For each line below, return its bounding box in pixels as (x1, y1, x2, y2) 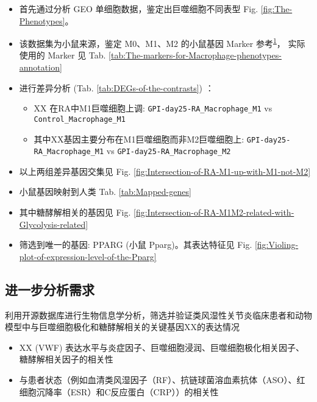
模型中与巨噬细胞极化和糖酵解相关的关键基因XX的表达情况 (5, 320, 240, 333)
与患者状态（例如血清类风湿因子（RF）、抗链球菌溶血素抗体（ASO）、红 (19, 373, 305, 386)
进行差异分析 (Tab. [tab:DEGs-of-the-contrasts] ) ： (19, 81, 214, 94)
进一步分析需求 (5, 280, 94, 298)
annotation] (19, 61, 62, 74)
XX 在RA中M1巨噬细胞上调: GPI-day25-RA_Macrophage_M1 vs (34, 102, 272, 115)
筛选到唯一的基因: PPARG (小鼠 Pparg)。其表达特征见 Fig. (19, 238, 252, 251)
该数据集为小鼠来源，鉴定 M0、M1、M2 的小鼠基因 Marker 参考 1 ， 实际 (19, 35, 305, 49)
